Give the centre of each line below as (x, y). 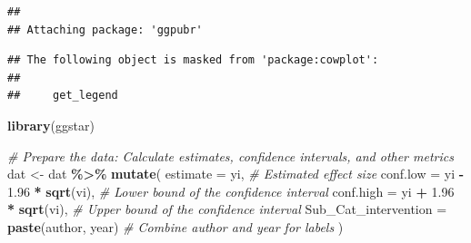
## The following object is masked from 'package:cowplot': (193, 60)
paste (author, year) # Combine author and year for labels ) (175, 226)
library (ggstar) (51, 125)
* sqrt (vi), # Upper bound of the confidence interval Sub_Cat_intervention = (227, 209)
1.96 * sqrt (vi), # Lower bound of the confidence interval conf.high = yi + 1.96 (231, 191)
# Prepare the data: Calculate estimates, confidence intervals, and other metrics (230, 156)
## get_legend (63, 96)
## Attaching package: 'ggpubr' (105, 29)
